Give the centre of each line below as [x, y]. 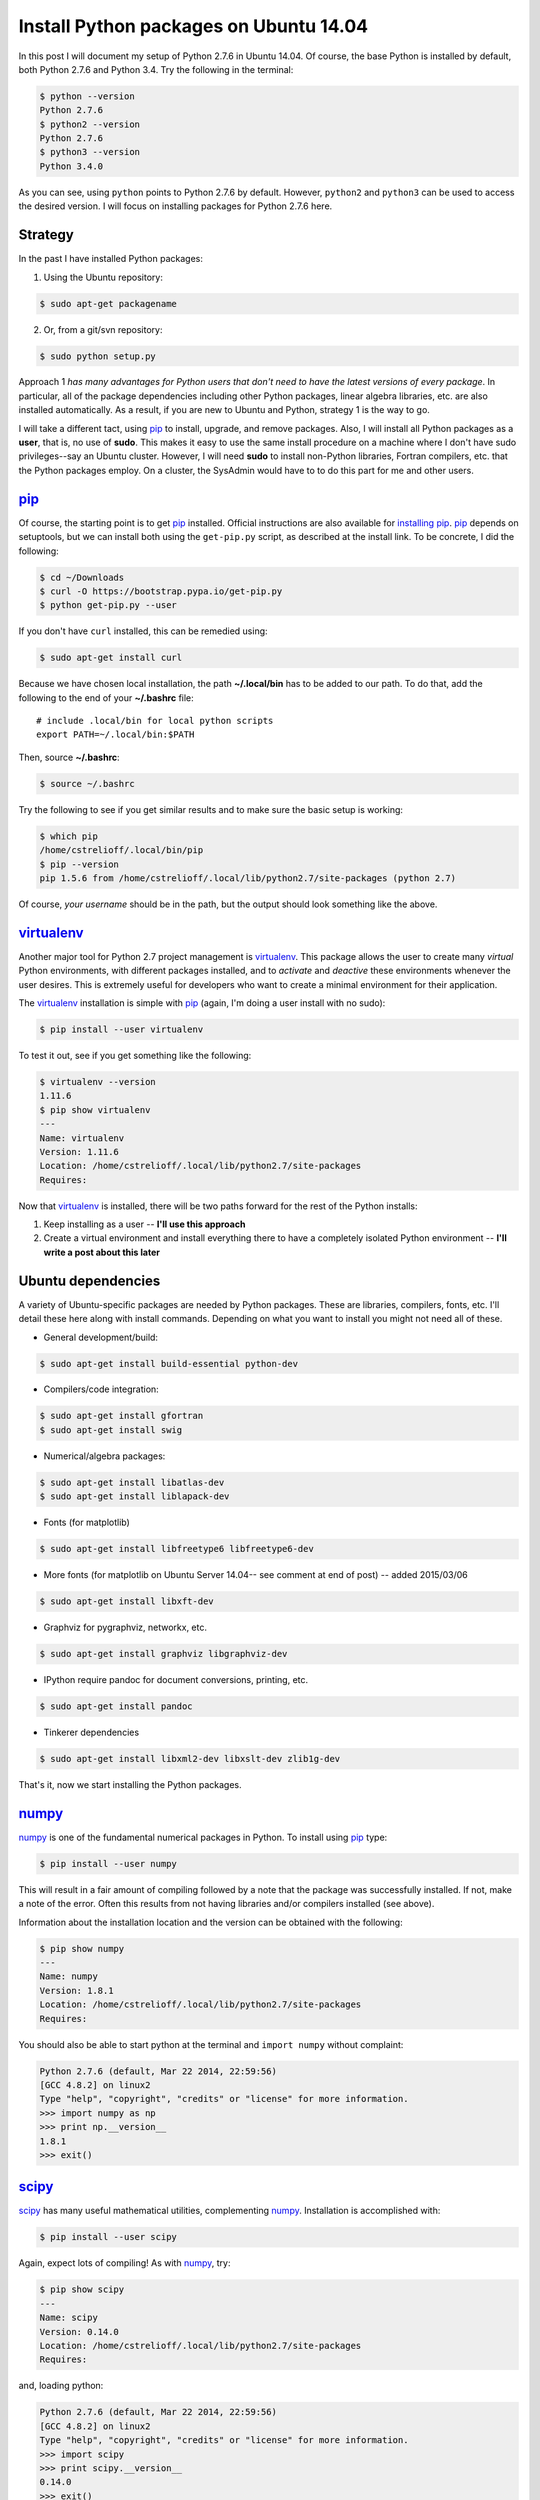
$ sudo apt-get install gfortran [121, 1416]
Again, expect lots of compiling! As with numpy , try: [124, 2263]
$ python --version [87, 96]
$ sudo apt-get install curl [111, 658]
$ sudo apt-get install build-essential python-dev [169, 1363]
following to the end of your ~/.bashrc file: [106, 697]
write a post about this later [101, 1252]
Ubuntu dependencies [89, 1280]
